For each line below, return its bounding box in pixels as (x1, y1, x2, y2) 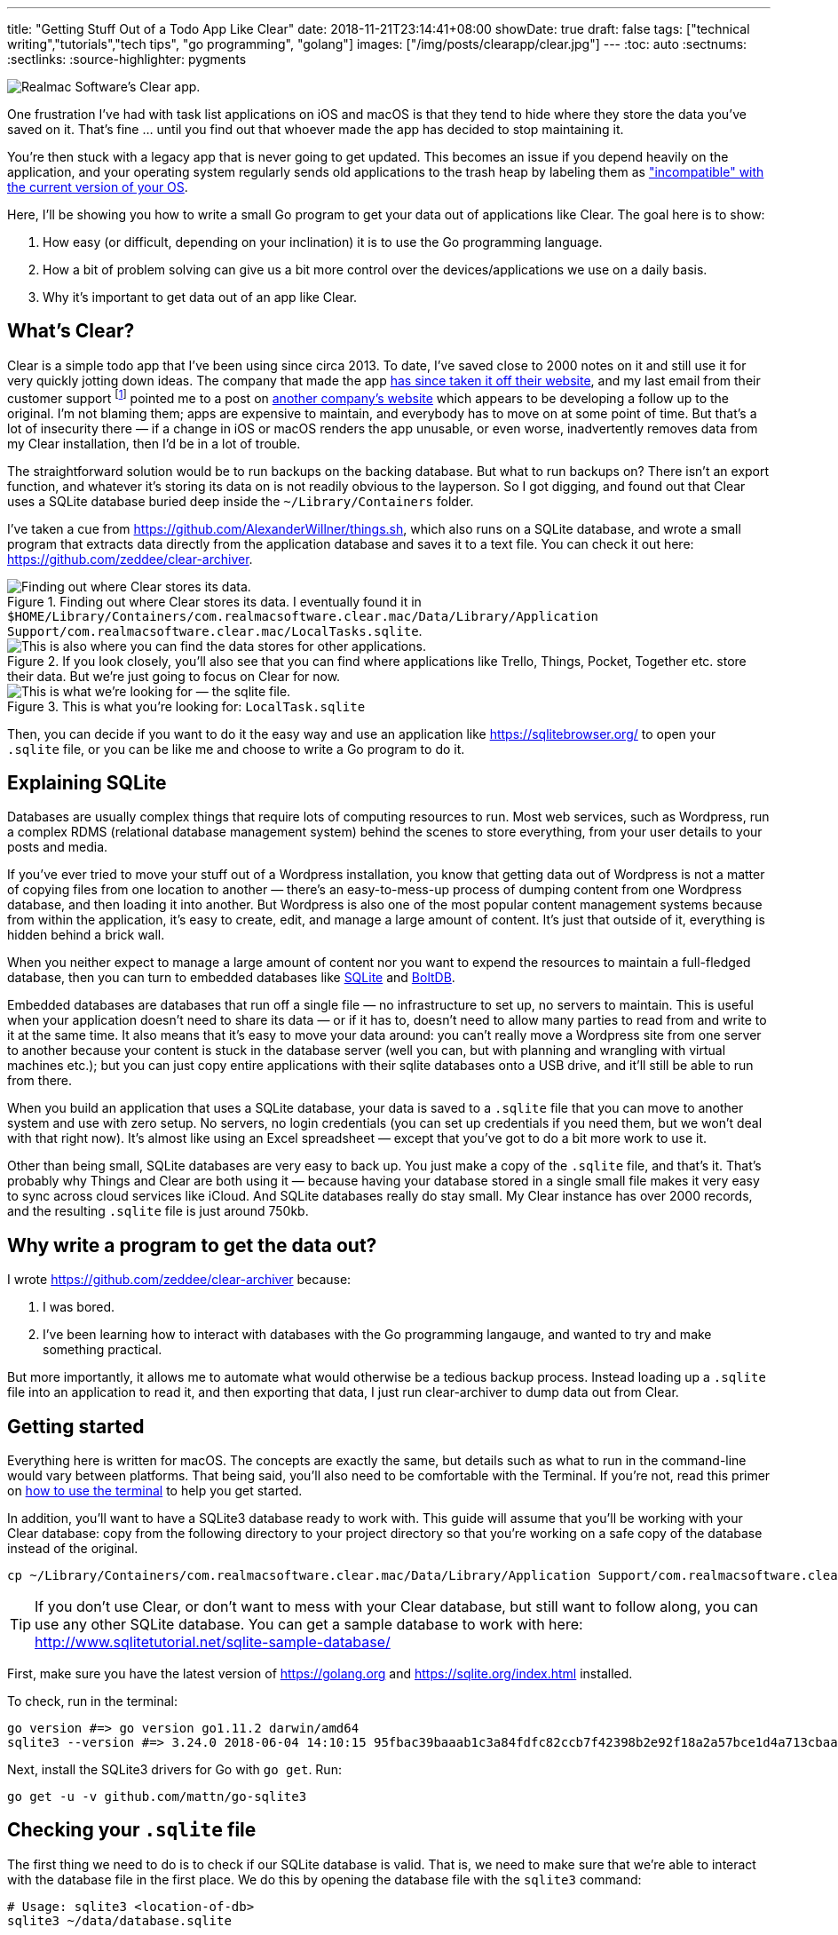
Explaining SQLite (7, 771, 167, 794)
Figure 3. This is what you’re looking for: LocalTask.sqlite (7, 698, 366, 714)
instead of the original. (7, 1541, 138, 1557)
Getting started (7, 1415, 145, 1438)
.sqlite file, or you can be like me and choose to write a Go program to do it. (7, 741, 465, 757)
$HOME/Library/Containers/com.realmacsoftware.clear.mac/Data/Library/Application (7, 608, 598, 623)
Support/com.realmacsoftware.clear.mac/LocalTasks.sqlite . (7, 623, 423, 638)
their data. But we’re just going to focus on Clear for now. (7, 668, 341, 684)
